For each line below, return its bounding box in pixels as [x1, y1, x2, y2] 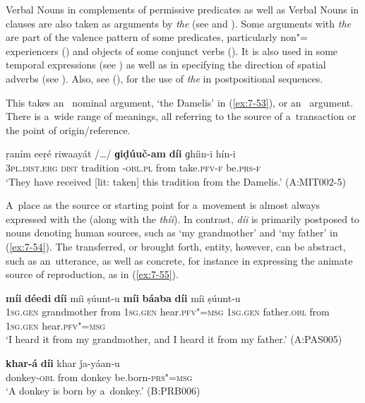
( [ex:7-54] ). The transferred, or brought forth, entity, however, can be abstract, [6, 239, 346, 253]
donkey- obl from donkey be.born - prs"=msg [6, 369, 193, 384]
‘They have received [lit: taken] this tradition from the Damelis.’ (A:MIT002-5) [6, 174, 346, 188]
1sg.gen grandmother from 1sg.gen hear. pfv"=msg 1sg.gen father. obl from [6, 304, 330, 319]
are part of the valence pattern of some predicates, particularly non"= [6, 30, 308, 44]
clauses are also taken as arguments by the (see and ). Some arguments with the [6, 16, 351, 30]
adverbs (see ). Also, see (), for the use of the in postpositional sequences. [6, 71, 323, 85]
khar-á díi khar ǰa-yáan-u [6, 356, 120, 371]
